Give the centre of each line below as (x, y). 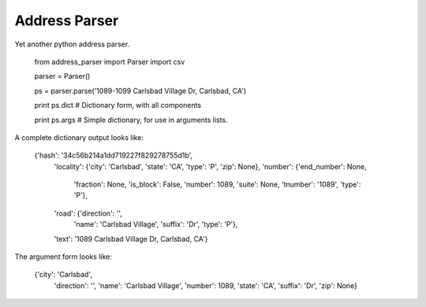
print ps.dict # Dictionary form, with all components (118, 105)
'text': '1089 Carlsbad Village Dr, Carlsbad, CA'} (131, 239)
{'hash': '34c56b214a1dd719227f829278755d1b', (114, 155)
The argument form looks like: (63, 257)
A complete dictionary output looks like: (79, 137)
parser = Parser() (62, 76)
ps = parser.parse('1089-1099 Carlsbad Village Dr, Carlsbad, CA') (140, 91)
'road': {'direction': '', (88, 213)
